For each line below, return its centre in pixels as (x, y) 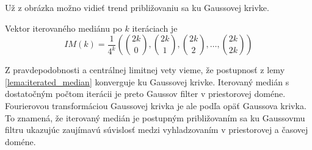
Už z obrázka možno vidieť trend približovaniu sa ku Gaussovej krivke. (137, 7)
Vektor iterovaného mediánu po (63, 28)
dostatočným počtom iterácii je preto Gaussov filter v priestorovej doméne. (145, 94)
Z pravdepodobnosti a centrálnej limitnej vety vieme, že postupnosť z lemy (145, 70)
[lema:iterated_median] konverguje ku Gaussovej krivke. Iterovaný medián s (147, 81)
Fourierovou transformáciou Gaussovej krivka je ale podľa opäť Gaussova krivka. (156, 105)
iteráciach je (155, 28)
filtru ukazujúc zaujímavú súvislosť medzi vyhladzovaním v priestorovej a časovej (157, 130)
